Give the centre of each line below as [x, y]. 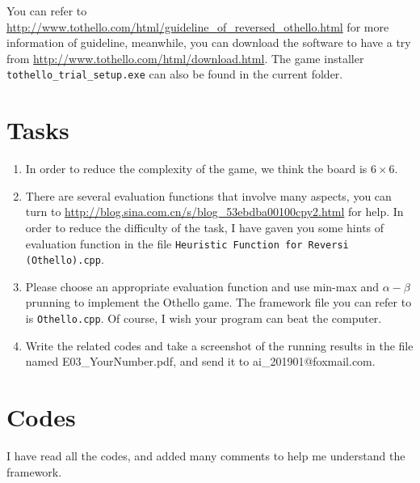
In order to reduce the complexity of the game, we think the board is [196, 169]
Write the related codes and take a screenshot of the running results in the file [219, 345]
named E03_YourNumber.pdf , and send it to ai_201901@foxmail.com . [200, 361]
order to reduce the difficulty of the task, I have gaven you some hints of [205, 227]
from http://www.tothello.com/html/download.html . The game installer [185, 58]
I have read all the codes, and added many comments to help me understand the [206, 455]
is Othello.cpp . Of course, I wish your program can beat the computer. [204, 318]
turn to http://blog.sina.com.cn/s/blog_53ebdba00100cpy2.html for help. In [214, 212]
